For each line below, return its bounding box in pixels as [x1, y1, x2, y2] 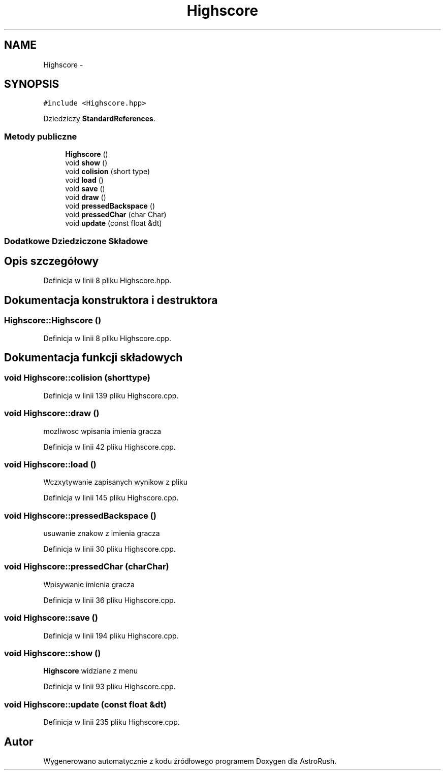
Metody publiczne [4, 131, 77, 142]
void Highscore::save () [4, 613, 98, 623]
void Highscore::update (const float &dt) [4, 699, 167, 710]
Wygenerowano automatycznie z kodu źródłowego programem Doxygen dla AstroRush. [43, 756, 337, 765]
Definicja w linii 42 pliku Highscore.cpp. [43, 442, 176, 451]
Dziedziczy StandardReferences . [43, 114, 156, 123]
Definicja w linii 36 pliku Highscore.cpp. [43, 595, 176, 604]
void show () [65, 158, 108, 167]
